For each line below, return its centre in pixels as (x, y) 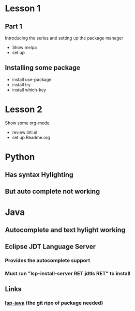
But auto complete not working (52, 191)
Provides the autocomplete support (48, 260)
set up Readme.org (31, 137)
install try (21, 84)
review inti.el (25, 132)
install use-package (32, 79)
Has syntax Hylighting (39, 175)
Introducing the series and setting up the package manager (64, 38)
